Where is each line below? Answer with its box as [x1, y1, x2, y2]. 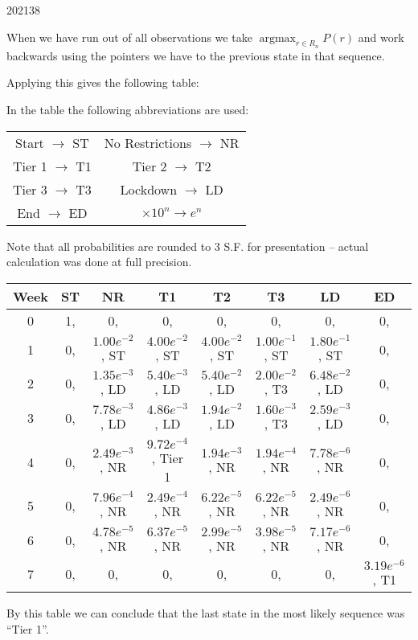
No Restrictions [104, 133, 192, 152]
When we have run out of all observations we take [6, 28, 252, 45]
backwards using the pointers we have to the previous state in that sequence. [6, 47, 385, 64]
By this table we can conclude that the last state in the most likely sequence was [6, 605, 405, 622]
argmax [259, 32, 296, 44]
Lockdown [120, 179, 178, 199]
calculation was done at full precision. [6, 253, 192, 270]
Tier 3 [13, 179, 47, 199]
